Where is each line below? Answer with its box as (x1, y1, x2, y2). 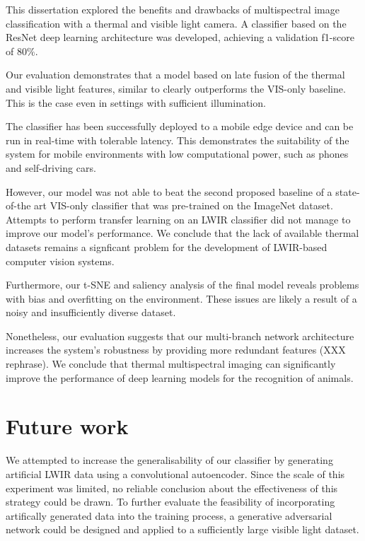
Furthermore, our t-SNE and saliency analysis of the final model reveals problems (6, 277, 359, 292)
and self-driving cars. (6, 160, 96, 175)
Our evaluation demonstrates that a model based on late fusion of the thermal (6, 67, 345, 82)
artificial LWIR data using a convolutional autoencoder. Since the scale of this (6, 466, 345, 481)
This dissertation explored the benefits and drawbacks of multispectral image (6, 2, 340, 16)
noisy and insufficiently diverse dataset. (6, 305, 176, 320)
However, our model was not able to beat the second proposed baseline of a (6, 184, 332, 199)
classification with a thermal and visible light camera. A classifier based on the (6, 16, 347, 30)
